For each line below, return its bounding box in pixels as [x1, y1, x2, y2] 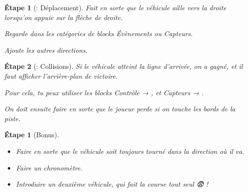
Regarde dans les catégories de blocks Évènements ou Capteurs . [4, 28, 193, 39]
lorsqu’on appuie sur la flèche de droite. [4, 12, 123, 22]
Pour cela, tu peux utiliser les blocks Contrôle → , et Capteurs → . [4, 87, 204, 97]
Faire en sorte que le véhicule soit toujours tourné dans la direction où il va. [16, 146, 245, 156]
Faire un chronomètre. [16, 162, 83, 172]
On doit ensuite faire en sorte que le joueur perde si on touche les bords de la [4, 104, 235, 114]
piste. [4, 113, 21, 123]
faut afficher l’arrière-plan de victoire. [4, 70, 118, 81]
